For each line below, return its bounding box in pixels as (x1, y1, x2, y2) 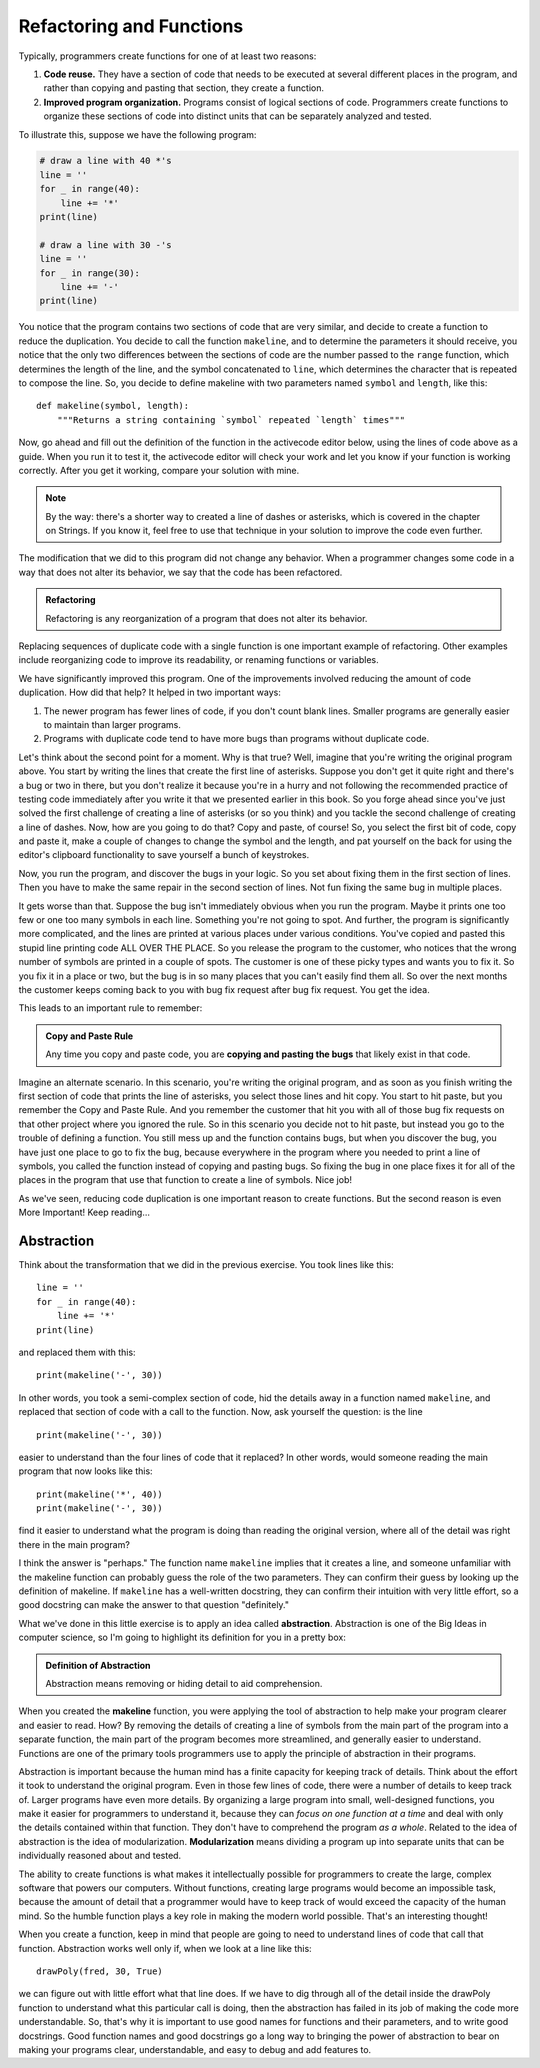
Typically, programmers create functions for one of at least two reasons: (18, 50, 317, 62)
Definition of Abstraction (45, 1659, 151, 1671)
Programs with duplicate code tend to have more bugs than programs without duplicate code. (43, 733, 430, 745)
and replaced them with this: (18, 1346, 136, 1358)
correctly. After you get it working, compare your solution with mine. (18, 464, 300, 476)
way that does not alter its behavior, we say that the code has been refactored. (18, 566, 343, 578)
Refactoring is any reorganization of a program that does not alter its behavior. (45, 612, 368, 624)
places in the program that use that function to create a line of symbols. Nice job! (18, 1174, 352, 1186)
